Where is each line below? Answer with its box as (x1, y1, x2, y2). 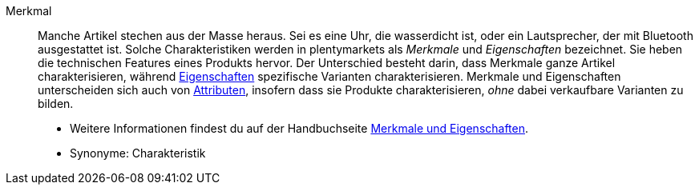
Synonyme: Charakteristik (70, 146, 206, 160)
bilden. (38, 97, 74, 110)
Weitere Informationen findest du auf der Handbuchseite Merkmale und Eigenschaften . (70, 121, 529, 135)
